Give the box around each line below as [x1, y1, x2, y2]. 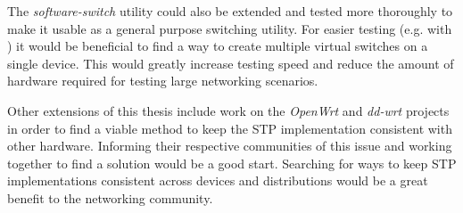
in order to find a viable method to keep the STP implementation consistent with [7, 119, 452, 137]
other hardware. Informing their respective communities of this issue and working [7, 136, 452, 155]
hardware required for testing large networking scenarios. [7, 71, 318, 90]
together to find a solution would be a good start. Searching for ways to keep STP [7, 153, 457, 172]
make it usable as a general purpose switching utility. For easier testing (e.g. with [7, 19, 452, 37]
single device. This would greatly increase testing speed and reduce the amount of [7, 53, 454, 72]
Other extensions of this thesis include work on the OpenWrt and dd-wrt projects [7, 101, 450, 119]
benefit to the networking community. [7, 188, 213, 207]
